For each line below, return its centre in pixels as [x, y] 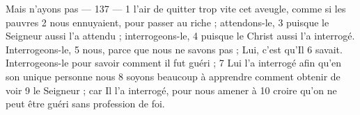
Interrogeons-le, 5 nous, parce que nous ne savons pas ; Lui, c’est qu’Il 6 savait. [174, 49]
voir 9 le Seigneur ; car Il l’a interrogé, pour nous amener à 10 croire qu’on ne [171, 90]
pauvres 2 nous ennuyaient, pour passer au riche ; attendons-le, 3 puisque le [167, 22]
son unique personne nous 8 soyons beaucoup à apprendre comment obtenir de [173, 76]
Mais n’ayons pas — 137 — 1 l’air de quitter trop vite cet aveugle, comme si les [176, 8]
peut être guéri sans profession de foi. [85, 104]
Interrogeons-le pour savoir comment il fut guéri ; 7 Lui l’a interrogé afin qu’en [174, 63]
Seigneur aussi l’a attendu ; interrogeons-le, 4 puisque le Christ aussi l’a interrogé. [180, 36]
